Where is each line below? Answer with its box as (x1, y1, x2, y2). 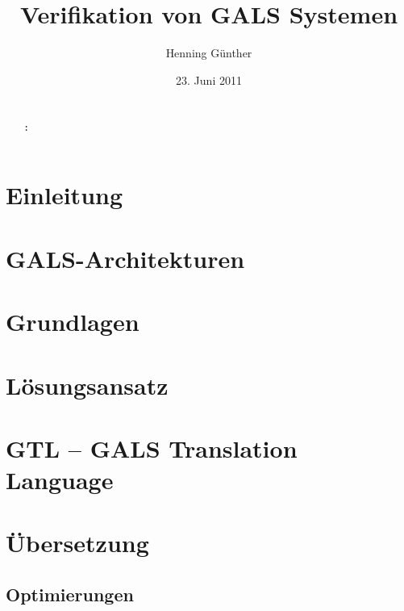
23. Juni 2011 (176, 71, 242, 88)
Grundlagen (6, 305, 140, 338)
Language (6, 463, 114, 496)
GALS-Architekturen (6, 241, 245, 274)
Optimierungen (6, 582, 134, 607)
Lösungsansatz (6, 368, 169, 401)
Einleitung (6, 178, 123, 211)
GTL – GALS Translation (6, 431, 298, 464)
